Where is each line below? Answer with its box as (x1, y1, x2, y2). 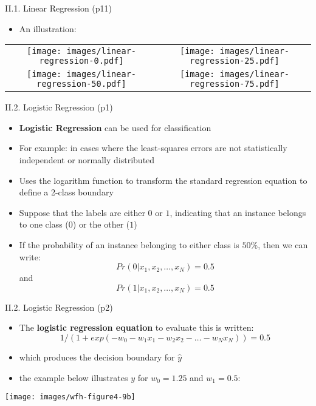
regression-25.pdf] (190, 56, 280, 66)
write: (19, 250, 41, 263)
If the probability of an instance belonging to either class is (19, 238, 239, 251)
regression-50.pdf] (36, 79, 126, 89)
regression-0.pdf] (39, 56, 124, 66)
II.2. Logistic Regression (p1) (5, 101, 113, 113)
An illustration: (19, 22, 77, 35)
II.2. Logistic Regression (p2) (5, 300, 113, 313)
